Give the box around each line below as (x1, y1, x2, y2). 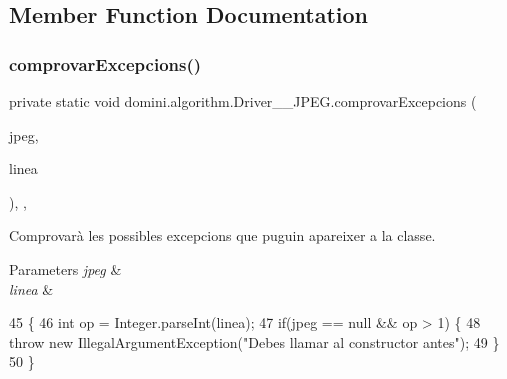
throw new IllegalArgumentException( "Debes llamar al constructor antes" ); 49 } (9, 331, 500, 352)
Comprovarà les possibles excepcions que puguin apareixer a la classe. (9, 225, 436, 246)
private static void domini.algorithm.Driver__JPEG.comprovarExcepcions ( (9, 91, 477, 111)
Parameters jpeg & (9, 258, 122, 279)
